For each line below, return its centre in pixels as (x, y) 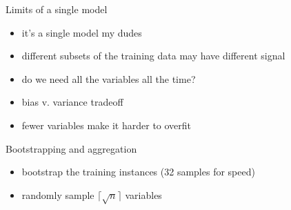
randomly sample (58, 194)
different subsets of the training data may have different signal (153, 56)
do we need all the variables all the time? (109, 78)
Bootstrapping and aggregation (71, 148)
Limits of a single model (57, 9)
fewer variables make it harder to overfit (107, 125)
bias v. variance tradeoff (72, 102)
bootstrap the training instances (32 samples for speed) (138, 172)
